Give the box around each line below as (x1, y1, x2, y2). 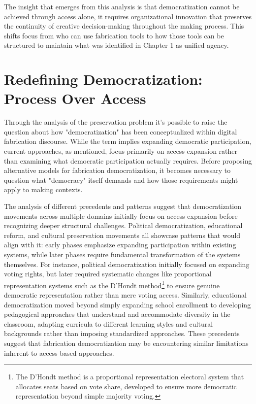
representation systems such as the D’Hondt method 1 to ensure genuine (4, 278, 220, 290)
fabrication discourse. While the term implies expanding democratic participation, (4, 136, 252, 146)
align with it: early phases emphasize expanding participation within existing (4, 239, 236, 250)
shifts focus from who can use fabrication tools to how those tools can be (4, 30, 224, 40)
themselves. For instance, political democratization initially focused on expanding (4, 259, 250, 269)
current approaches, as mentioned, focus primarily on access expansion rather (4, 146, 238, 156)
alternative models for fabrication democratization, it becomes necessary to (4, 165, 231, 175)
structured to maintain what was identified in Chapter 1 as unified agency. (4, 40, 229, 50)
